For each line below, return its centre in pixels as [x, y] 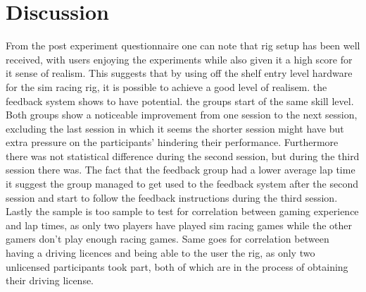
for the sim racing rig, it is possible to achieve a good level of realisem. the [166, 86]
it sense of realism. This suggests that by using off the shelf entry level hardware [179, 73]
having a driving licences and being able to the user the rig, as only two [160, 253]
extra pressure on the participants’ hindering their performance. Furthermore [172, 142]
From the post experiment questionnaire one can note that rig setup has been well [183, 45]
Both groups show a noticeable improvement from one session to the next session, [182, 115]
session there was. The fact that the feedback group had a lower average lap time [181, 170]
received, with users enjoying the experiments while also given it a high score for [179, 59]
